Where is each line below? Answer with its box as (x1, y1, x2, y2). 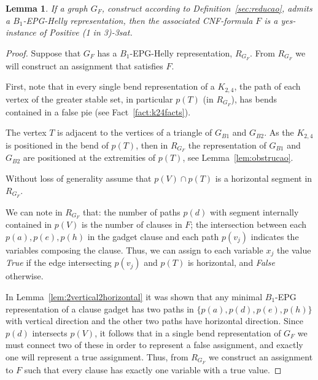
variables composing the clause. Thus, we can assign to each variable (6, 243, 263, 256)
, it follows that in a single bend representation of (95, 326, 281, 339)
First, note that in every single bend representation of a (6, 80, 215, 93)
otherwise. (6, 269, 44, 282)
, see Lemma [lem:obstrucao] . (182, 151, 293, 164)
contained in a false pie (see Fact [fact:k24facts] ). (6, 105, 191, 118)
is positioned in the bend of (6, 138, 109, 151)
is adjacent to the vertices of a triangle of (57, 126, 212, 139)
